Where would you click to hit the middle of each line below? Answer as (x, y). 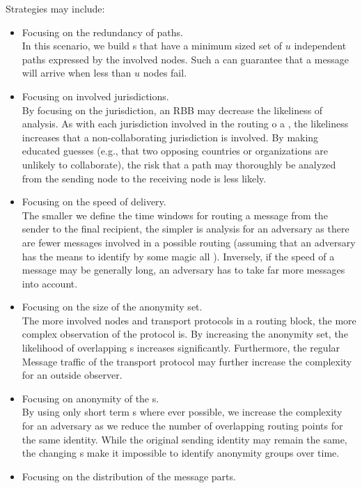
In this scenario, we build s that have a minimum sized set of (152, 46)
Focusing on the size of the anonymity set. (112, 307)
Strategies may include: (55, 8)
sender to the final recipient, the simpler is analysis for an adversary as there (186, 229)
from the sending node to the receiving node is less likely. (144, 178)
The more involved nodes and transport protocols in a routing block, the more (189, 320)
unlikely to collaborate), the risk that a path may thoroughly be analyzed (179, 164)
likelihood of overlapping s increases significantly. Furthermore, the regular (181, 348)
